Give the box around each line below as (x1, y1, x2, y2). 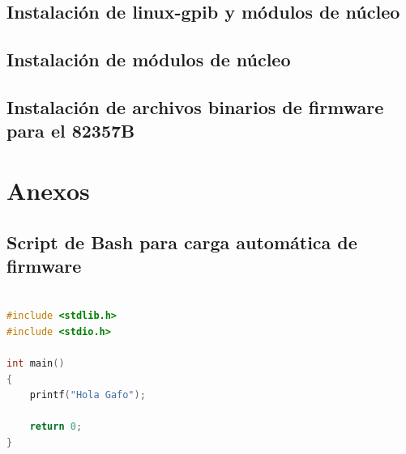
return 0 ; (29, 421, 83, 433)
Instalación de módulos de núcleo (6, 47, 291, 72)
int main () (6, 358, 65, 370)
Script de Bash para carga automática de (6, 229, 357, 254)
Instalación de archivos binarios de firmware (6, 94, 384, 119)
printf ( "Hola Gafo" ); (29, 389, 146, 401)
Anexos (6, 173, 90, 206)
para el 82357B (6, 118, 135, 143)
